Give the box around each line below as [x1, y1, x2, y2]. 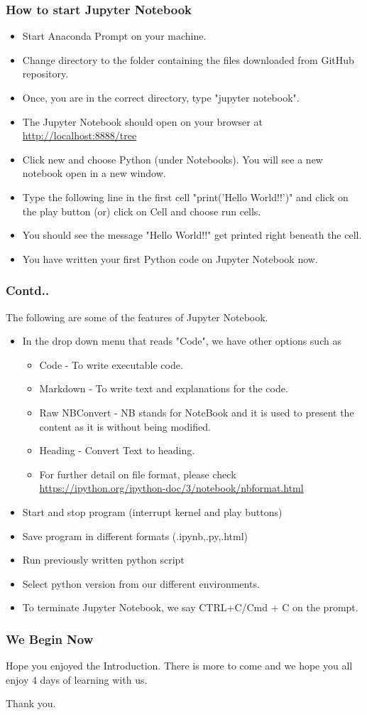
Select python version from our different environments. [22, 576, 260, 591]
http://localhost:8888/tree [22, 128, 137, 143]
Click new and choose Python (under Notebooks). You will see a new [22, 151, 323, 166]
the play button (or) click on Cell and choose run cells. [22, 203, 261, 218]
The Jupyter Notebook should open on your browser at [22, 114, 263, 129]
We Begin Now [6, 630, 94, 647]
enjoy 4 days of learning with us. [6, 672, 148, 687]
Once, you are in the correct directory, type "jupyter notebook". [22, 90, 300, 104]
